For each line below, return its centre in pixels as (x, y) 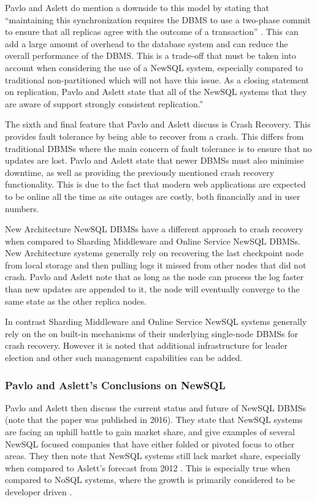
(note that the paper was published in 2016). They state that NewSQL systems (154, 420)
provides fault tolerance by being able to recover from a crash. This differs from (155, 136)
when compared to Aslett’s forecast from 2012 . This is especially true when (148, 467)
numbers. (22, 208)
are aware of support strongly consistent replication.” (104, 103)
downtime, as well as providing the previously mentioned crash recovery (140, 172)
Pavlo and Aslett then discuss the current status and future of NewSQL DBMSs (156, 407)
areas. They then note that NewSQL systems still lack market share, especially (153, 456)
